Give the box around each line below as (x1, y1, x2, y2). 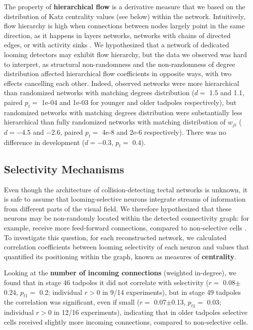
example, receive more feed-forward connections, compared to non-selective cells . (4, 222, 247, 232)
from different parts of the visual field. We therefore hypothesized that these (4, 203, 232, 213)
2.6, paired (51, 126, 83, 137)
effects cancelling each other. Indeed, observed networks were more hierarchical (4, 78, 239, 88)
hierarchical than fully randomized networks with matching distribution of (4, 117, 226, 127)
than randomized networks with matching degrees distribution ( (4, 87, 195, 98)
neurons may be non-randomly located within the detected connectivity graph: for (4, 213, 250, 223)
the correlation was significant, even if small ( (4, 297, 140, 307)
